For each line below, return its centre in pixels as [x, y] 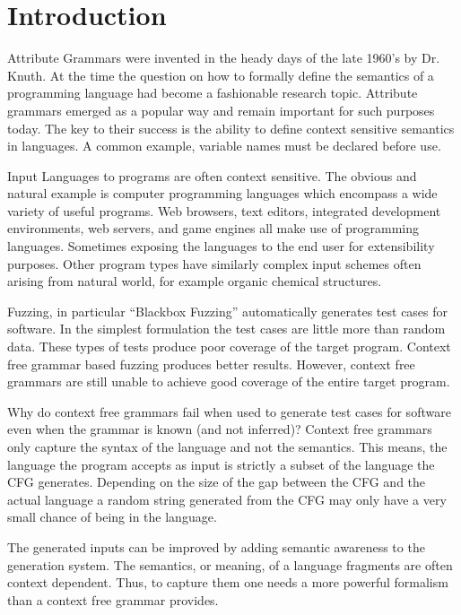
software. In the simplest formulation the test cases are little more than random [226, 329]
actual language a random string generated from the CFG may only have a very [227, 499]
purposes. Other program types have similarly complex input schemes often [214, 263]
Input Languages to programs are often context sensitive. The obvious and [212, 175]
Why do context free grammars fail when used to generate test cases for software [229, 411]
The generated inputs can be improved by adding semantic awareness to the [216, 546]
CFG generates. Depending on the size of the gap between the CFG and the [217, 482]
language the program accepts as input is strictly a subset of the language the [221, 464]
